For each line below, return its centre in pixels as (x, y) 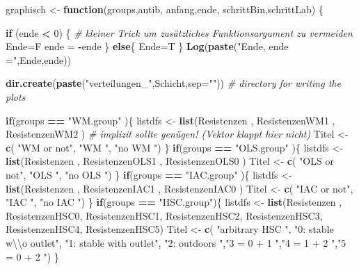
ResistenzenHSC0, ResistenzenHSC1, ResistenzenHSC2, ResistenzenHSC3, (164, 215)
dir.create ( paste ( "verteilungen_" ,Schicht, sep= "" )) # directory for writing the (173, 83)
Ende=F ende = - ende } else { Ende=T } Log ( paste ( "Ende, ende (147, 46)
